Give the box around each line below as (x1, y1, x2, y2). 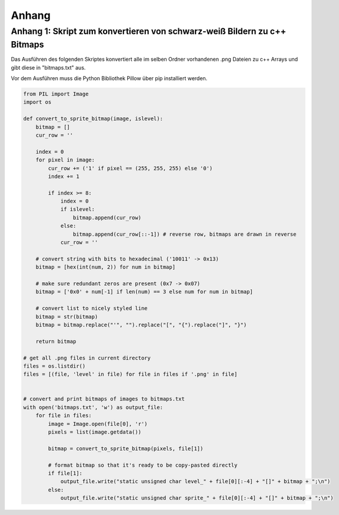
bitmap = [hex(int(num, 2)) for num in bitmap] (35, 264, 176, 270)
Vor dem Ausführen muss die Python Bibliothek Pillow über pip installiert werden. (11, 75, 208, 82)
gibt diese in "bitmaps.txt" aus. (11, 64, 86, 71)
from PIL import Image (23, 91, 89, 97)
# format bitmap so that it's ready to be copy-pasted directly (48, 461, 238, 468)
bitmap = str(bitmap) (35, 313, 98, 320)
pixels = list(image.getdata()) (48, 429, 141, 435)
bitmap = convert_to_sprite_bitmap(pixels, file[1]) (48, 445, 204, 452)
